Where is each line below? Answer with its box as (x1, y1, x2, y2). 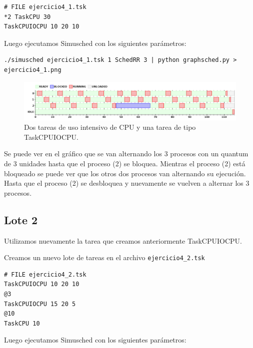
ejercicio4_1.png (4, 66, 61, 73)
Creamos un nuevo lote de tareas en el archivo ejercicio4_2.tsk (4, 252, 205, 263)
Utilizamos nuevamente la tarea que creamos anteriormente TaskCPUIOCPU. (4, 235, 242, 246)
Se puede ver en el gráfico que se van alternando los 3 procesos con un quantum (4, 148, 248, 159)
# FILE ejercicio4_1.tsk (4, 3, 86, 10)
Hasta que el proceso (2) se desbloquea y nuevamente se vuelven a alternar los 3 (4, 178, 249, 188)
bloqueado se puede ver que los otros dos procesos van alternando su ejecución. (4, 168, 246, 178)
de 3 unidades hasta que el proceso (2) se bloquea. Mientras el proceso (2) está (4, 158, 245, 168)
